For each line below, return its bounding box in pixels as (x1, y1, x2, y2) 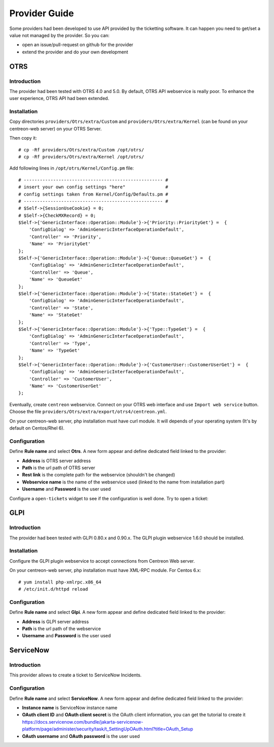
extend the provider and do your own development (22, 49, 128, 55)
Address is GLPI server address (22, 619, 89, 625)
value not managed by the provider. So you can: (9, 32, 110, 38)
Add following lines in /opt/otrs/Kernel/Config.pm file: (9, 165, 134, 171)
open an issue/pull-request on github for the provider (22, 42, 133, 48)
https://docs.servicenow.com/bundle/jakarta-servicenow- (22, 719, 144, 725)
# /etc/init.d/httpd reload (18, 586, 88, 592)
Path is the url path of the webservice (22, 625, 101, 632)
